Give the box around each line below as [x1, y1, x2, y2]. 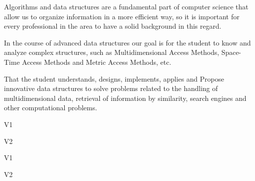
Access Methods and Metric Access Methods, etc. [22, 56, 171, 67]
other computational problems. [4, 102, 97, 113]
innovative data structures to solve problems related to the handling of [4, 83, 218, 93]
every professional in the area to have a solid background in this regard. [4, 21, 221, 31]
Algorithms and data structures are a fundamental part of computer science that [4, 1, 249, 11]
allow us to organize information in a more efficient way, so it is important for [4, 11, 240, 21]
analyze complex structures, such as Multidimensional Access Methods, [4, 47, 219, 57]
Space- [221, 47, 241, 57]
